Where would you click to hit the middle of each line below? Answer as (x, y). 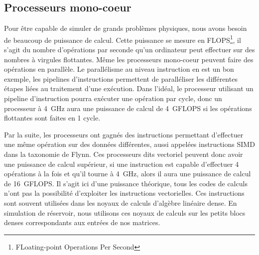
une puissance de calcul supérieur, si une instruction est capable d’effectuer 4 (122, 164)
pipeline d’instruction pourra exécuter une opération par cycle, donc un (113, 98)
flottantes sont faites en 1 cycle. (52, 118)
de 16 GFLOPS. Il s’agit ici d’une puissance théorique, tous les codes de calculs (126, 183)
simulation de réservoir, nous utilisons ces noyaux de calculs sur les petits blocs (125, 212)
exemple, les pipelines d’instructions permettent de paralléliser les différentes (121, 78)
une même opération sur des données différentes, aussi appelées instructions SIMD (129, 144)
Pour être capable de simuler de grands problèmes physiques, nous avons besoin (126, 28)
